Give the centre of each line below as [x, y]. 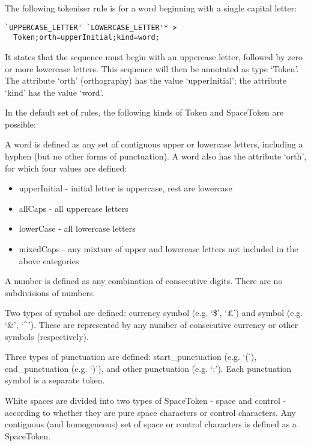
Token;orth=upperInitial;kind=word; [86, 38]
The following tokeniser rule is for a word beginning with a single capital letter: [151, 8]
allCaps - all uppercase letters [74, 208]
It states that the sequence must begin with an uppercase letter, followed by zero [154, 56]
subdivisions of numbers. [50, 292]
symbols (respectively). [47, 336]
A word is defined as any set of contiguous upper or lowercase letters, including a [154, 144]
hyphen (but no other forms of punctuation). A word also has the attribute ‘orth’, [156, 156]
